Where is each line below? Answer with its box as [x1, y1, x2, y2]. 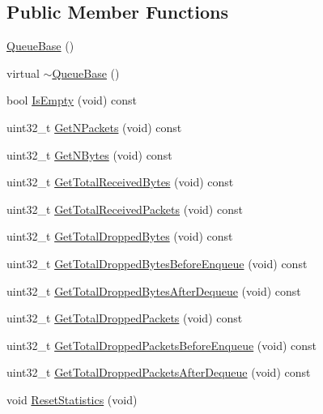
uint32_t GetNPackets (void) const [6, 118, 182, 135]
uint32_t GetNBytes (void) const [6, 146, 172, 163]
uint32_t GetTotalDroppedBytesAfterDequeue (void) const [6, 282, 301, 299]
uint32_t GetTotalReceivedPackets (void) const [6, 200, 243, 217]
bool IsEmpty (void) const [6, 92, 137, 109]
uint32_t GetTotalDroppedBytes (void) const [6, 228, 233, 245]
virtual [6, 64, 40, 81]
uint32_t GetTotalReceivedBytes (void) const [6, 173, 234, 190]
